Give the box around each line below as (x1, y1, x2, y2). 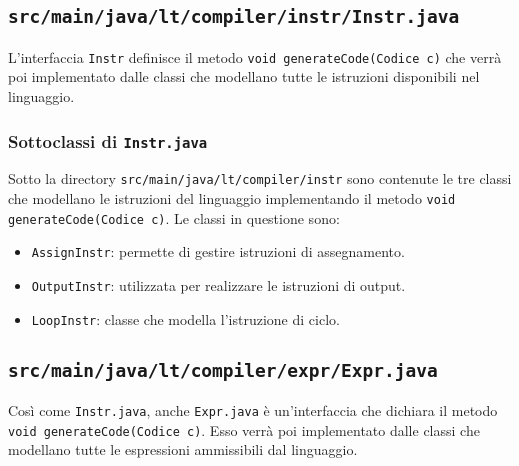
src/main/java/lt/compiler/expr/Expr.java (8, 359, 438, 381)
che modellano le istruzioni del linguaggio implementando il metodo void (8, 188, 456, 209)
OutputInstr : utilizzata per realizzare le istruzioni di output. (31, 275, 406, 296)
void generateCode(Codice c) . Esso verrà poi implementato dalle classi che (8, 419, 480, 440)
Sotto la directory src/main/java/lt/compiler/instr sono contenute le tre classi (8, 168, 512, 189)
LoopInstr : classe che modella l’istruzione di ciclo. (31, 308, 340, 329)
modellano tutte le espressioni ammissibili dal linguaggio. (8, 439, 358, 460)
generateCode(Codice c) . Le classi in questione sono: (8, 207, 340, 228)
